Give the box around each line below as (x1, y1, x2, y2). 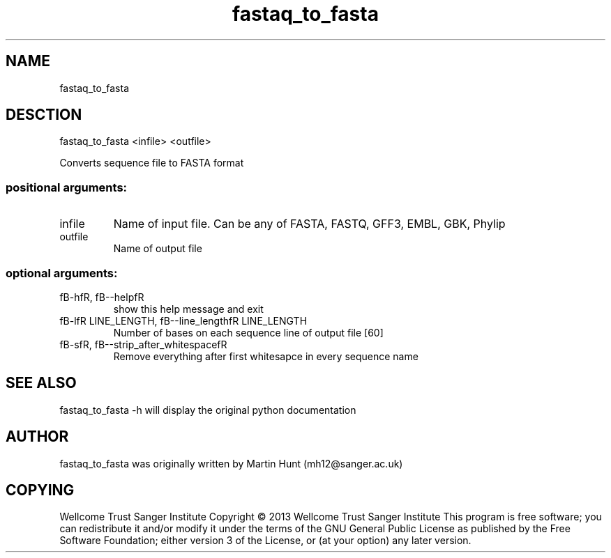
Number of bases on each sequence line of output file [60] (113, 326, 384, 339)
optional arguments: (6, 265, 118, 280)
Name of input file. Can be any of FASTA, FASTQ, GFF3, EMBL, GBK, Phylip (113, 217, 506, 231)
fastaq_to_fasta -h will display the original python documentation (59, 403, 356, 416)
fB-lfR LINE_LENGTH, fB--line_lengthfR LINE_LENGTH (59, 314, 308, 327)
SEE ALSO (6, 374, 77, 392)
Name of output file (113, 242, 202, 255)
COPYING (6, 481, 75, 499)
